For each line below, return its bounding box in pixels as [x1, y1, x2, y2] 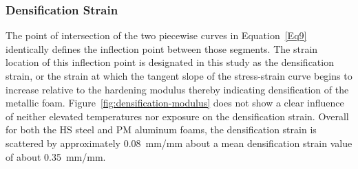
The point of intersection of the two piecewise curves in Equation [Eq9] [6, 28, 307, 43]
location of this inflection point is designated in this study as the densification [6, 55, 334, 69]
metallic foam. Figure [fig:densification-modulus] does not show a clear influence [6, 95, 344, 110]
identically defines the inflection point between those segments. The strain [6, 41, 318, 56]
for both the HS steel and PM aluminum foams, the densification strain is [6, 122, 317, 137]
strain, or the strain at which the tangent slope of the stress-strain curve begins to [6, 69, 352, 82]
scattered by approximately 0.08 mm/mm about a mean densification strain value [6, 135, 352, 150]
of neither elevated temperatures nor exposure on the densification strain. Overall [6, 109, 349, 123]
